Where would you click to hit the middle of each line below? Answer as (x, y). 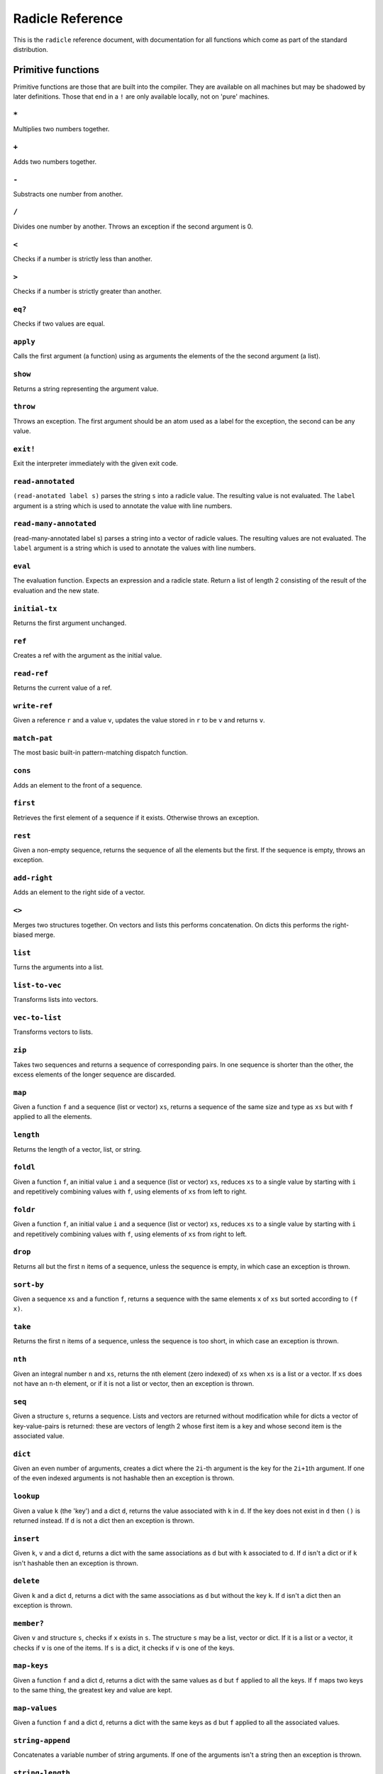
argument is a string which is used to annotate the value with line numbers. (123, 506)
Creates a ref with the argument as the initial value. (88, 656)
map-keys (31, 1666)
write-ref (33, 706)
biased (23, 935)
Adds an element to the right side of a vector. (79, 892)
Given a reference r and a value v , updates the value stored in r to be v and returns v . (139, 720)
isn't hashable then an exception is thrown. (76, 1563)
